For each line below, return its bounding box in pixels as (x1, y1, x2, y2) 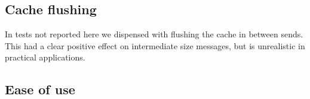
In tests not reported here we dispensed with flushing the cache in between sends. (5, 28, 303, 40)
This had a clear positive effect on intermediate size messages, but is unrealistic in (5, 39, 305, 52)
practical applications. (5, 51, 85, 63)
